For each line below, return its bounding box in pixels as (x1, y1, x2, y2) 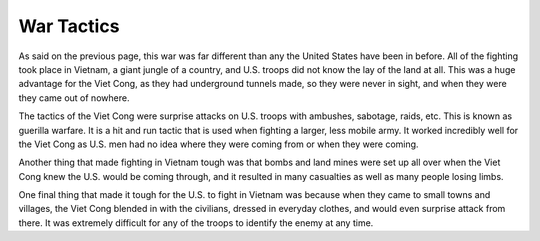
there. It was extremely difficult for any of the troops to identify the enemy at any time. (18, 216, 374, 229)
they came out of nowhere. (18, 91, 130, 104)
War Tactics (18, 15, 120, 37)
